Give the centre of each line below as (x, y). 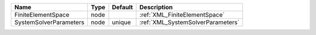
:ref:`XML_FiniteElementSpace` (182, 15)
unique (121, 22)
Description (156, 7)
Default (123, 7)
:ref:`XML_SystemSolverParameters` (190, 22)
